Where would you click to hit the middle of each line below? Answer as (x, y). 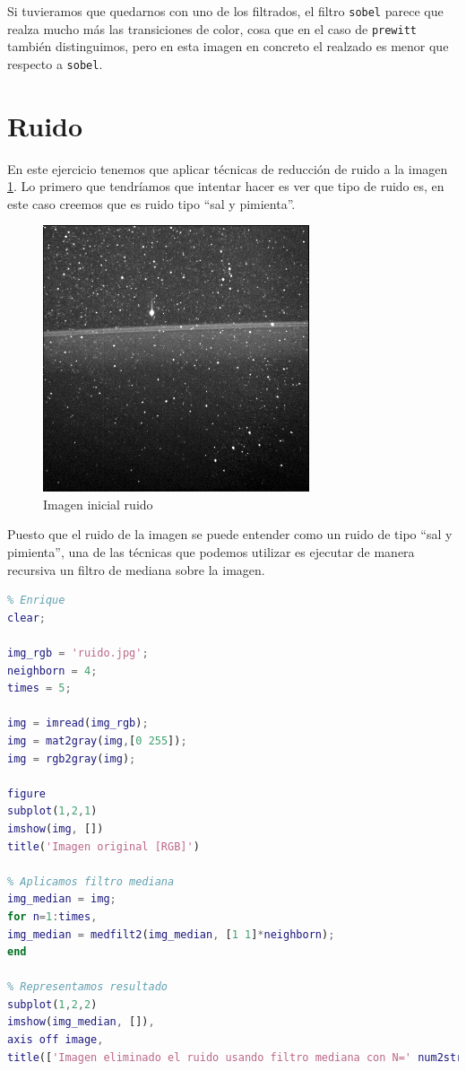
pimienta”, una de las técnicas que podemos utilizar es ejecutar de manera (211, 552)
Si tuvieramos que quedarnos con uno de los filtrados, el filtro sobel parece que (225, 11)
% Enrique (36, 601)
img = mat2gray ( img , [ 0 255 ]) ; (97, 740)
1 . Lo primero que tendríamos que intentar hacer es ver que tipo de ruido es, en (226, 186)
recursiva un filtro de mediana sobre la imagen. (136, 569)
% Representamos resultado (87, 987)
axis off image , (56, 1040)
